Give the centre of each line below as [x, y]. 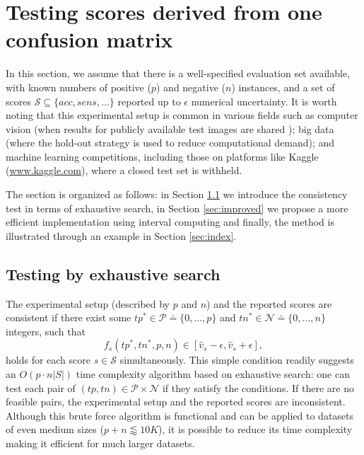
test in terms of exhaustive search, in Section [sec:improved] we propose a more [177, 208]
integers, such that [46, 331]
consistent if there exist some [69, 317]
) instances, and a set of [283, 87]
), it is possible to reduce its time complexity [256, 429]
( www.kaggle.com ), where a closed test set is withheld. [124, 170]
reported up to [149, 101]
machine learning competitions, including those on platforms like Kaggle [162, 156]
